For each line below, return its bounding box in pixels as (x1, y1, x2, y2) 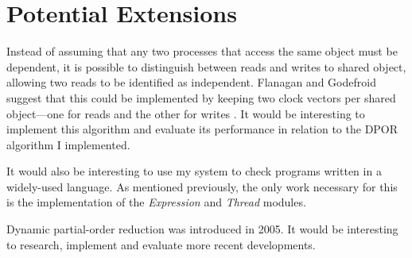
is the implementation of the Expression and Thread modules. (6, 194, 306, 210)
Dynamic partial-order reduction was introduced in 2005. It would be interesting (6, 221, 398, 237)
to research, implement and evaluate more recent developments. (6, 236, 316, 252)
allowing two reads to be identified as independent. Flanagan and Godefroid (6, 74, 376, 90)
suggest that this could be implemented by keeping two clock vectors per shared (6, 89, 396, 106)
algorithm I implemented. (6, 136, 130, 152)
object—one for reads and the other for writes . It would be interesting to (6, 105, 365, 121)
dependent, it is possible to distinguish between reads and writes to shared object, (6, 58, 406, 75)
